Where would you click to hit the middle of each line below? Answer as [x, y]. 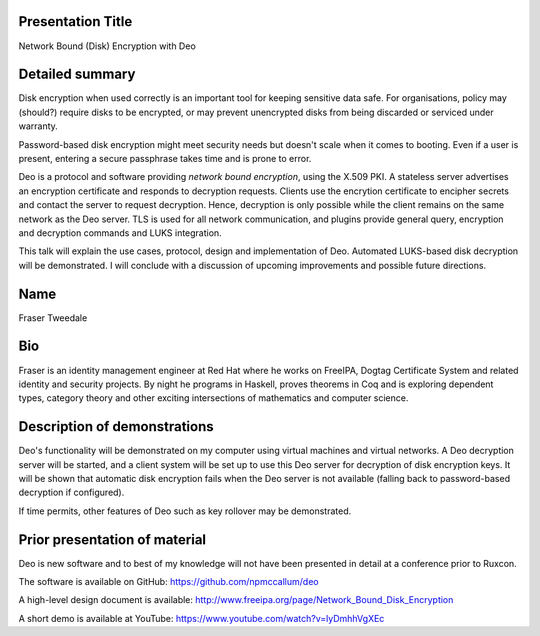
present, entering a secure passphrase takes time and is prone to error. [165, 158]
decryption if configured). [71, 492]
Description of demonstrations [116, 426]
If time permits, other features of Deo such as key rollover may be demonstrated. [185, 511]
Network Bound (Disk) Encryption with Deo [107, 46]
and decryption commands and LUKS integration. [120, 232]
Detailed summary [77, 74]
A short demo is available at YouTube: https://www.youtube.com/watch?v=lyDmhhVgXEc [201, 618]
